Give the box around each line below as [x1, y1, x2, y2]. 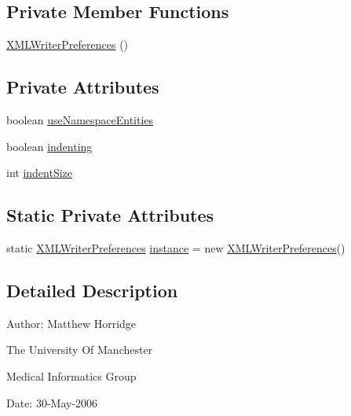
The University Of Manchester [6, 341, 153, 358]
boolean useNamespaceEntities [6, 112, 154, 127]
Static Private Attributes [6, 203, 214, 227]
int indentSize [6, 164, 73, 181]
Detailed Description [6, 278, 178, 302]
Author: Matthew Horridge [6, 315, 137, 331]
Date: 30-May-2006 [6, 394, 98, 410]
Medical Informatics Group [6, 367, 137, 384]
